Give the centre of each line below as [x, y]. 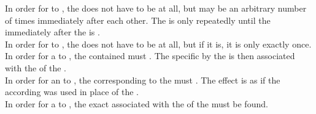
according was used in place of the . [72, 92]
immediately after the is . [52, 32]
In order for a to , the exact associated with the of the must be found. [137, 103]
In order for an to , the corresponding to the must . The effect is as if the [143, 80]
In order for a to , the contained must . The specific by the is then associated [150, 56]
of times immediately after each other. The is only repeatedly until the [138, 20]
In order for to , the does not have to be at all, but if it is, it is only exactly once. [158, 44]
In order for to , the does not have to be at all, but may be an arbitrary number [156, 8]
